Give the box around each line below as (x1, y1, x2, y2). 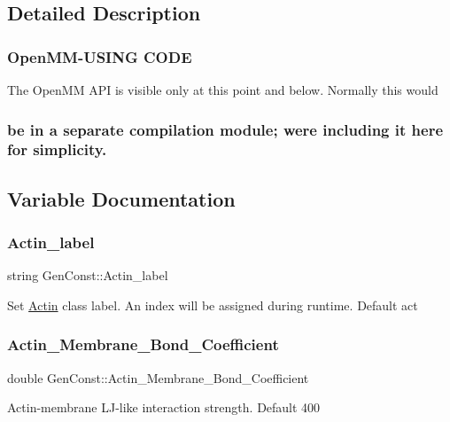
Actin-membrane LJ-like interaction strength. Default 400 (7, 398, 321, 417)
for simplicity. (7, 138, 107, 160)
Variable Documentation (7, 184, 236, 212)
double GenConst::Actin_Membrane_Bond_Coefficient (7, 368, 309, 387)
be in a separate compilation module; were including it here (7, 118, 444, 140)
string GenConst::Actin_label (7, 266, 168, 285)
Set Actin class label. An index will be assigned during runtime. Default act (7, 295, 418, 314)
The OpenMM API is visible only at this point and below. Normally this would (7, 81, 438, 98)
